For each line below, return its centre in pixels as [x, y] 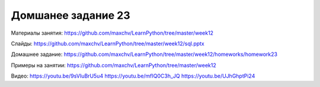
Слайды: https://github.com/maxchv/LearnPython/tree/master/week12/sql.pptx [108, 43]
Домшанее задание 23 [71, 15]
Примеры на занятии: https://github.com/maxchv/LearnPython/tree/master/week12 [113, 65]
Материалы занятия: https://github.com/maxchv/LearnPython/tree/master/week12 [112, 33]
